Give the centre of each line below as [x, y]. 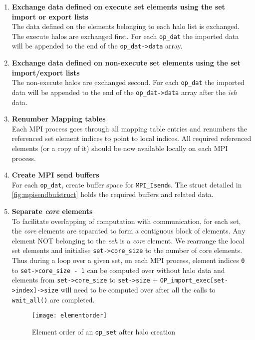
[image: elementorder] [69, 316]
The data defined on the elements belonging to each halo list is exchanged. [126, 26]
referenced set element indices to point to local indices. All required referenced [131, 138]
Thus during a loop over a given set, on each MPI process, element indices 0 [128, 260]
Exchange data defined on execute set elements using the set [118, 6]
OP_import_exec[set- [194, 281]
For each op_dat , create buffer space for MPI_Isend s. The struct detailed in [127, 184]
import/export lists [46, 72]
